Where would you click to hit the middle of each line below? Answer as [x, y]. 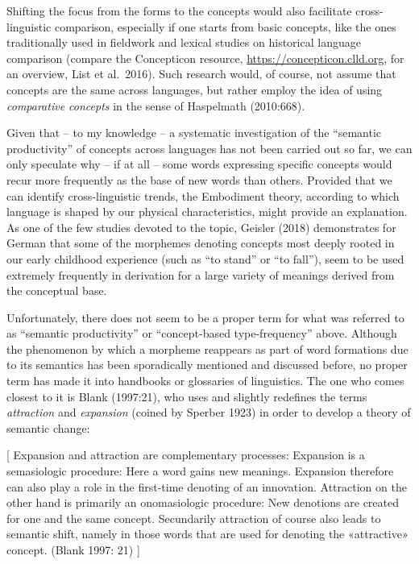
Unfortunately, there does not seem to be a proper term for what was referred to [205, 317]
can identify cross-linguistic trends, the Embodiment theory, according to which [203, 195]
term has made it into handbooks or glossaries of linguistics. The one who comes [205, 381]
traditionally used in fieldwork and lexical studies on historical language [184, 42]
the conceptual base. [57, 290]
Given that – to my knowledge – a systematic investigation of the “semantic [194, 133]
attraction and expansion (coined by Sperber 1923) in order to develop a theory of [209, 412]
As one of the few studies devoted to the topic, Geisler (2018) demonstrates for [201, 227]
